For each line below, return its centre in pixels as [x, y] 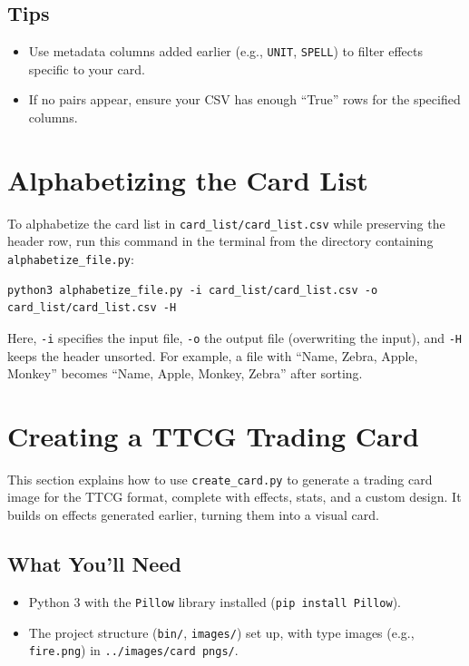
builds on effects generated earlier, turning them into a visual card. [193, 515]
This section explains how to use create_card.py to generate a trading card [220, 479]
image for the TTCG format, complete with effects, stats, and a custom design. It [234, 497]
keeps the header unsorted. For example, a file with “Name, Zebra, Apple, [213, 355]
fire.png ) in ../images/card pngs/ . [133, 650]
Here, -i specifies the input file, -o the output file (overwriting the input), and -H [235, 337]
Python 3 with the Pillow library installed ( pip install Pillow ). [215, 601]
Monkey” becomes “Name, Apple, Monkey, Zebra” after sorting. [185, 373]
